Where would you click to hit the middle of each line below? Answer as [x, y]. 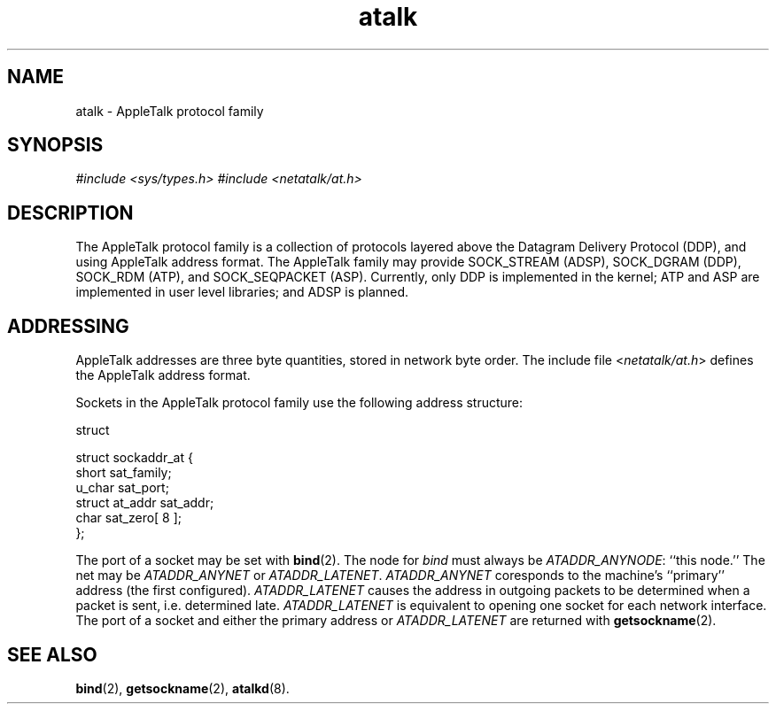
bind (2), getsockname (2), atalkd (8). [182, 688]
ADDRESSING [68, 326]
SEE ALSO [52, 654]
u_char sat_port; [122, 488]
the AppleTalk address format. [163, 375]
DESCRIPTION [70, 213]
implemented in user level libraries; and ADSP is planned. [242, 292]
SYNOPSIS [55, 145]
